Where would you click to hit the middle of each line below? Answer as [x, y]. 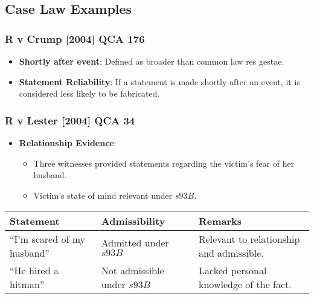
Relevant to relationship [249, 239]
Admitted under [135, 243]
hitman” [27, 285]
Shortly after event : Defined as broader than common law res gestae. [152, 61]
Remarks [220, 221]
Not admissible [133, 271]
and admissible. [231, 253]
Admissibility [133, 221]
